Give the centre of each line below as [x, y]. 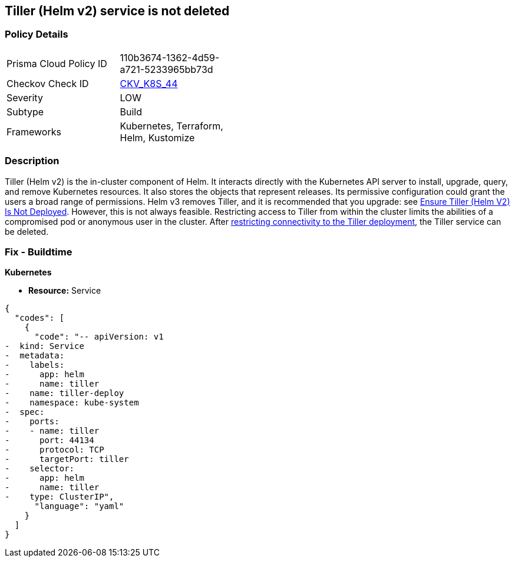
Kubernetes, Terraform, [171, 126]
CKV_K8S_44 [149, 83]
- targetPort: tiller [67, 459]
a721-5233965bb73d [166, 69]
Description [32, 161]
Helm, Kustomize [157, 137]
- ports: [32, 422]
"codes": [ [39, 318]
